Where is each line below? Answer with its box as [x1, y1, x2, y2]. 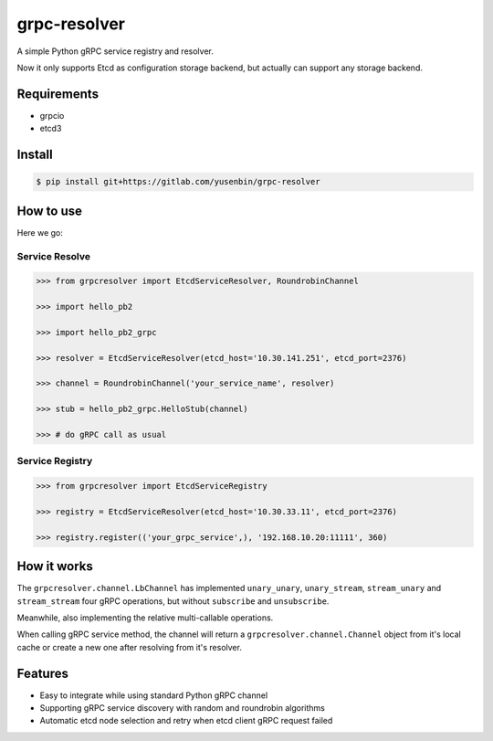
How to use [16, 203, 82, 218]
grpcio [39, 110, 65, 121]
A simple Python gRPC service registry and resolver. [16, 46, 214, 57]
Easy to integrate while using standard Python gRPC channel [39, 690, 268, 701]
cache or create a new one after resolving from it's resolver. [16, 641, 242, 652]
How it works [16, 558, 93, 575]
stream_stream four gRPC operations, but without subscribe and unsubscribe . [16, 595, 330, 607]
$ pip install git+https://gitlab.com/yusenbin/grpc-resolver [36, 176, 320, 187]
